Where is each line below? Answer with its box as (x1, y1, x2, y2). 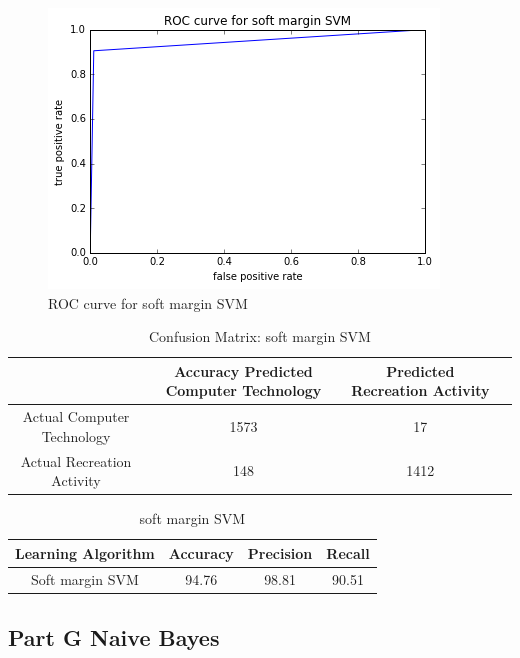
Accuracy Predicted (174, 360, 313, 381)
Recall (326, 542, 370, 563)
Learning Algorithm (15, 542, 155, 563)
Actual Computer (22, 406, 130, 427)
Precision (247, 542, 313, 563)
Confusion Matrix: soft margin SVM (149, 326, 371, 347)
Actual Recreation (20, 450, 132, 471)
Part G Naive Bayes (8, 622, 220, 653)
